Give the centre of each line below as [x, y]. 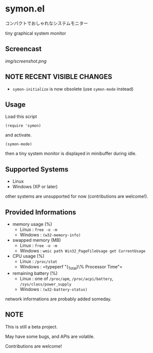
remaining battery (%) [35, 273]
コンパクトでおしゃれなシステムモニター [47, 23]
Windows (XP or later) [35, 187]
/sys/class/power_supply [46, 284]
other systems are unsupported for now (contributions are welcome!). [77, 196]
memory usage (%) [32, 224]
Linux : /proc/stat [38, 261]
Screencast [23, 49]
